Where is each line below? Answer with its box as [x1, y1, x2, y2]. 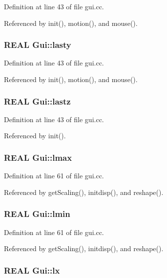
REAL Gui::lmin [4, 208, 70, 220]
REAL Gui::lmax [4, 151, 72, 163]
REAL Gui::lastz [4, 95, 71, 107]
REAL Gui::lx [4, 264, 60, 276]
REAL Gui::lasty [4, 39, 71, 51]
